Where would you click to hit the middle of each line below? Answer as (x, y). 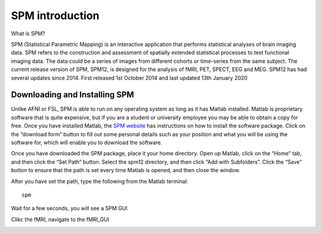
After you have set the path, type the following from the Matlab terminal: (100, 181)
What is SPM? (28, 33)
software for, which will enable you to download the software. (87, 142)
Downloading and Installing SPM (72, 95)
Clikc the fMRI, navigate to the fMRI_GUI (60, 219)
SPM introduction (55, 16)
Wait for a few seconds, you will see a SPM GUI (69, 209)
